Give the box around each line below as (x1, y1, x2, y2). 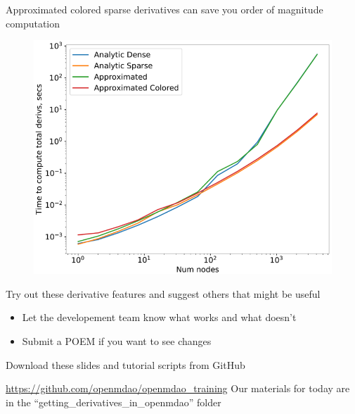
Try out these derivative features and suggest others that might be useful (6, 286, 321, 301)
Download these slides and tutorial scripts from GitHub (6, 357, 245, 372)
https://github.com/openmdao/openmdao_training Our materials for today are (6, 381, 350, 396)
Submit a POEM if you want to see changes (22, 334, 212, 349)
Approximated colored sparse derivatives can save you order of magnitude (6, 2, 323, 16)
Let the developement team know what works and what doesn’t (22, 310, 297, 325)
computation (6, 15, 60, 30)
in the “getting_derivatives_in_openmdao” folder (6, 394, 221, 409)
